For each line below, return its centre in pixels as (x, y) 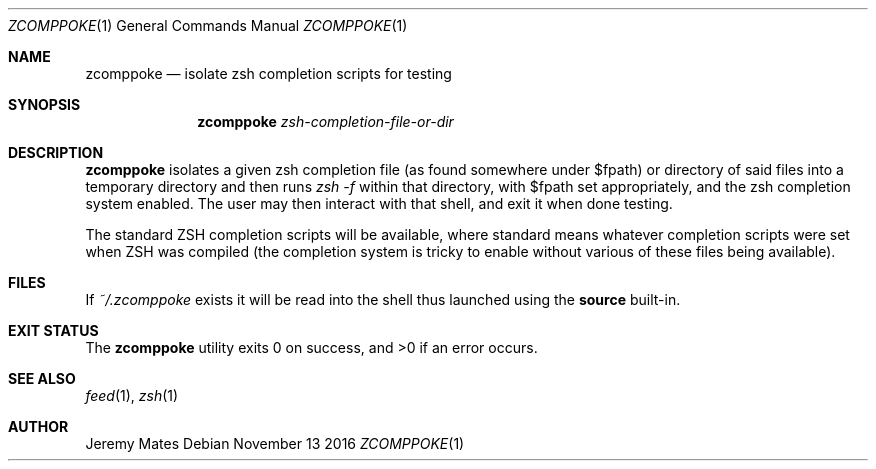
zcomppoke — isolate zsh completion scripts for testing (268, 73)
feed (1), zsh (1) (132, 395)
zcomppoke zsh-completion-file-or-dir (325, 121)
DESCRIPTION (56, 152)
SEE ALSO (42, 378)
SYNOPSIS (44, 104)
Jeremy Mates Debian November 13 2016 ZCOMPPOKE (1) (275, 443)
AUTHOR (38, 426)
